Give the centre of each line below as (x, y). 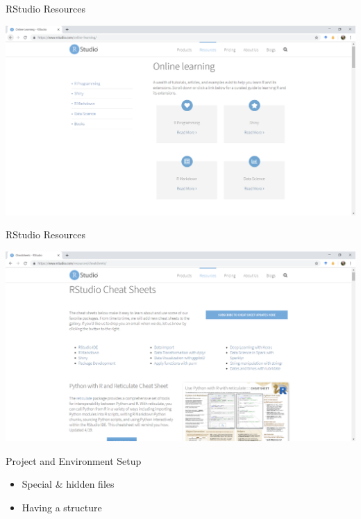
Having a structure (62, 507)
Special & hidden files (68, 484)
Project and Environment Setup (74, 460)
